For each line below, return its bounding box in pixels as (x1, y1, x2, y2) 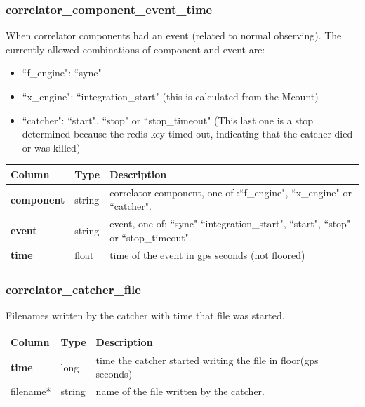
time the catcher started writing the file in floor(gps (95, 352, 319, 367)
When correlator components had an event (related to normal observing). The (6, 28, 342, 43)
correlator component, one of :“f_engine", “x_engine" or (109, 185, 352, 199)
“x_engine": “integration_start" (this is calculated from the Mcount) (22, 89, 319, 103)
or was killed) (22, 140, 81, 154)
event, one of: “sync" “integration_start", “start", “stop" (109, 216, 351, 231)
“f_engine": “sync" (22, 65, 102, 80)
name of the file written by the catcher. (95, 384, 265, 399)
